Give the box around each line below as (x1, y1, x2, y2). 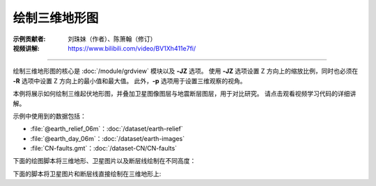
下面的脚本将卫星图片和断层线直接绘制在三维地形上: (13, 169, 162, 178)
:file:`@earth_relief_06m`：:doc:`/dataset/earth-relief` (30, 125, 184, 133)
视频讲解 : (13, 44, 40, 52)
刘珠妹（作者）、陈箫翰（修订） (68, 35, 157, 43)
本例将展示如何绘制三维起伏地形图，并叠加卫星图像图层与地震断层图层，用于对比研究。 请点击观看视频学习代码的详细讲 (13, 90, 357, 98)
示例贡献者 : (13, 35, 46, 43)
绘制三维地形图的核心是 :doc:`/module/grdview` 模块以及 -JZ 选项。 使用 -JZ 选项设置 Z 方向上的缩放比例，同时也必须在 (13, 67, 359, 76)
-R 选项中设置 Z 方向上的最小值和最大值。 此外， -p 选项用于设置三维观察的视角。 (13, 76, 246, 85)
